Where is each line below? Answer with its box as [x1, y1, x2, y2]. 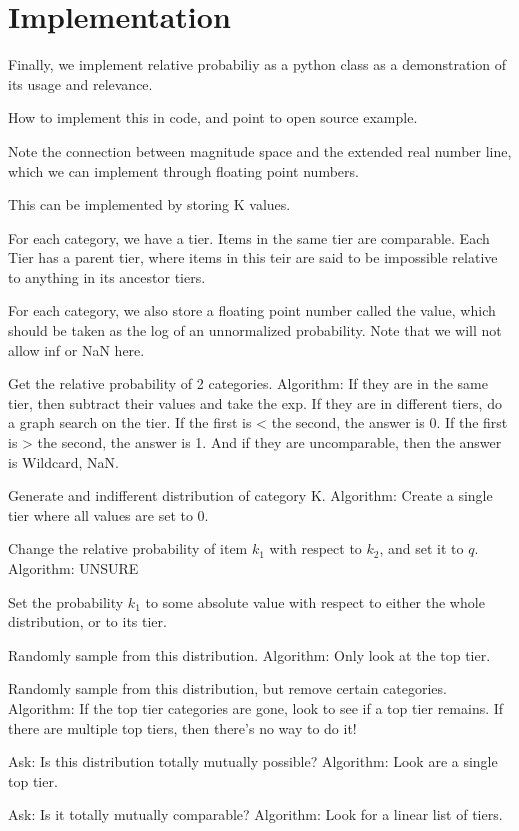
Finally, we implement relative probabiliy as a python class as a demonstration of [8, 54, 507, 75]
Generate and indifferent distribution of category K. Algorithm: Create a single [8, 485, 493, 506]
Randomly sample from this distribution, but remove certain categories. [8, 678, 447, 699]
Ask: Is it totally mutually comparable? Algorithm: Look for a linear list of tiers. [8, 804, 503, 825]
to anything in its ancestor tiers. [8, 266, 206, 287]
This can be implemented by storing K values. [8, 194, 291, 215]
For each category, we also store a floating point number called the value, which [8, 300, 496, 321]
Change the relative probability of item [8, 538, 248, 559]
